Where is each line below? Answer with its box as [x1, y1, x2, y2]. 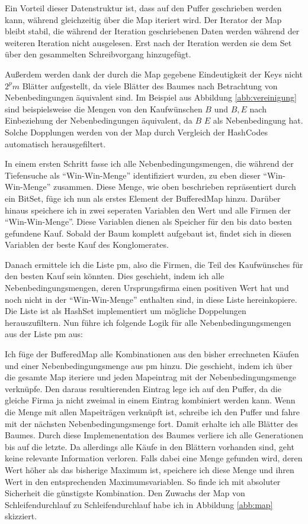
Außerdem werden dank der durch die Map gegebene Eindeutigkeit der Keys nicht [5, 67, 303, 80]
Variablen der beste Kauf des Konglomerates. [5, 238, 169, 251]
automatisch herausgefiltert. [5, 137, 106, 150]
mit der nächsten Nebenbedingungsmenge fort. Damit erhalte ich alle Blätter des [5, 417, 299, 429]
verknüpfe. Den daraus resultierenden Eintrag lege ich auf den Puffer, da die [5, 382, 281, 394]
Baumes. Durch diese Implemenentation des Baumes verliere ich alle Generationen [5, 429, 303, 441]
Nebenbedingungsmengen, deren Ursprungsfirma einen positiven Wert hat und [5, 282, 289, 294]
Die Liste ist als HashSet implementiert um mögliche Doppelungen [5, 305, 246, 317]
